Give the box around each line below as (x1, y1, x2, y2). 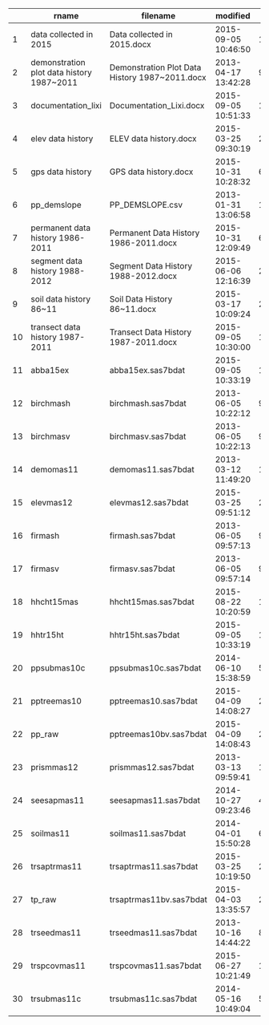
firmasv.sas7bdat (109, 563, 176, 574)
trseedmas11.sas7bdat (109, 927, 198, 938)
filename (141, 10, 176, 21)
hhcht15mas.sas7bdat (109, 597, 195, 607)
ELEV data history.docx (109, 133, 198, 144)
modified (215, 10, 251, 21)
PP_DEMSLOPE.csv (109, 200, 183, 210)
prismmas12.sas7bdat (109, 762, 195, 772)
